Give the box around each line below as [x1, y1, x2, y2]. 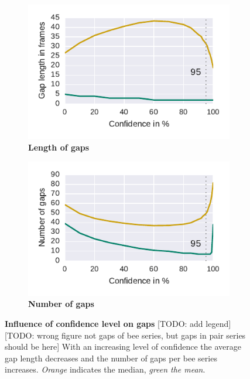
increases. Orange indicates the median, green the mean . [5, 363, 206, 375]
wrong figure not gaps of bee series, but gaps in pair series [37, 329, 246, 341]
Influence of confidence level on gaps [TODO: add [5, 317, 203, 330]
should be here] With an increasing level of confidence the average [5, 340, 241, 353]
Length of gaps [28, 141, 90, 153]
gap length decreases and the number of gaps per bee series [5, 351, 217, 364]
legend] [206, 317, 231, 330]
